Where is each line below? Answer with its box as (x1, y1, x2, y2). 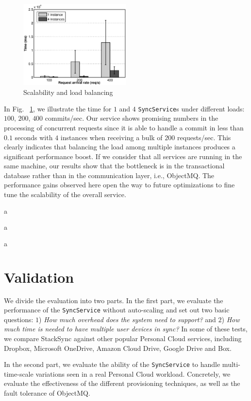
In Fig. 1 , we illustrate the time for (4, 103, 112, 113)
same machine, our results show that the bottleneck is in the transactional (4, 161, 225, 171)
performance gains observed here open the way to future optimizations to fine (4, 180, 235, 190)
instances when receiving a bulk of (60, 132, 163, 142)
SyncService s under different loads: (138, 103, 245, 113)
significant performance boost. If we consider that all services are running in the (4, 151, 242, 161)
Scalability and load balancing (23, 87, 113, 97)
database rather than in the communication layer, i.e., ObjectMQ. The (4, 170, 215, 180)
